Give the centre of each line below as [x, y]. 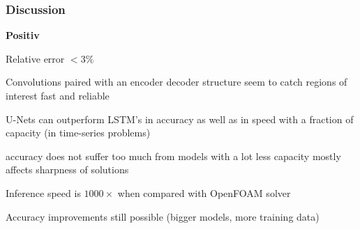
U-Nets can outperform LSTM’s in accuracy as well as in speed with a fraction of [180, 119]
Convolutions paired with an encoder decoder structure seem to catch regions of [177, 82]
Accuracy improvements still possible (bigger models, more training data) [163, 216]
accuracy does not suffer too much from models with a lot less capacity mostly [173, 156]
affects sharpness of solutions [67, 169]
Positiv [23, 35]
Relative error [35, 58]
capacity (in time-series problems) [78, 133]
